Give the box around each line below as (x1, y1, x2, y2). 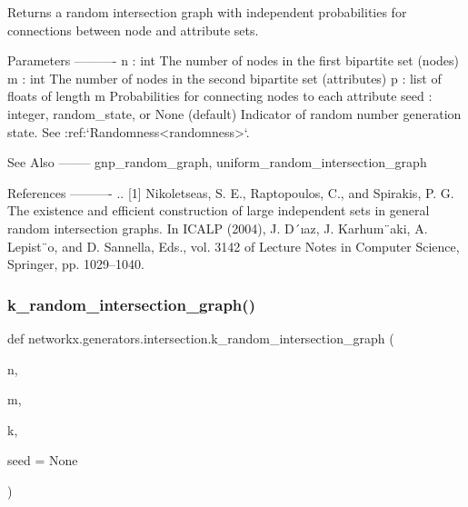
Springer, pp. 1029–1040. (7, 254, 145, 273)
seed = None (7, 451, 78, 470)
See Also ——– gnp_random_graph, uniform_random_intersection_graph (7, 153, 427, 172)
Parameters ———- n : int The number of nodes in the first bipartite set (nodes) (7, 51, 459, 70)
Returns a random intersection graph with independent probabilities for (7, 3, 407, 21)
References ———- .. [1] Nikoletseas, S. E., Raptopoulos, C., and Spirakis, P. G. (7, 183, 454, 202)
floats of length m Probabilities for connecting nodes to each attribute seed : (7, 86, 433, 105)
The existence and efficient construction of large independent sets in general (7, 201, 430, 220)
